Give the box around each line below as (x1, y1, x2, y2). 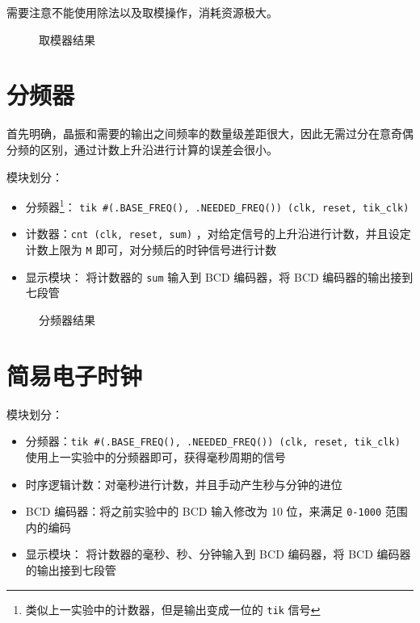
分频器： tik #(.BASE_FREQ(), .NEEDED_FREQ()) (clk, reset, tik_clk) (25, 433, 401, 449)
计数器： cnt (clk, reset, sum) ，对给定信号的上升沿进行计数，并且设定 (25, 225, 411, 242)
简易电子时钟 (6, 358, 143, 391)
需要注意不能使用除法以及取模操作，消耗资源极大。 (6, 4, 278, 20)
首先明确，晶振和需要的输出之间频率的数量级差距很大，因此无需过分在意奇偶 (6, 125, 414, 142)
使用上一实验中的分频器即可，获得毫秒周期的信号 (25, 448, 286, 465)
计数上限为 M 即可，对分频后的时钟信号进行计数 (25, 241, 277, 258)
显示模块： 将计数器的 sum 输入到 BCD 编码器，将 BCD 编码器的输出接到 (25, 268, 414, 285)
